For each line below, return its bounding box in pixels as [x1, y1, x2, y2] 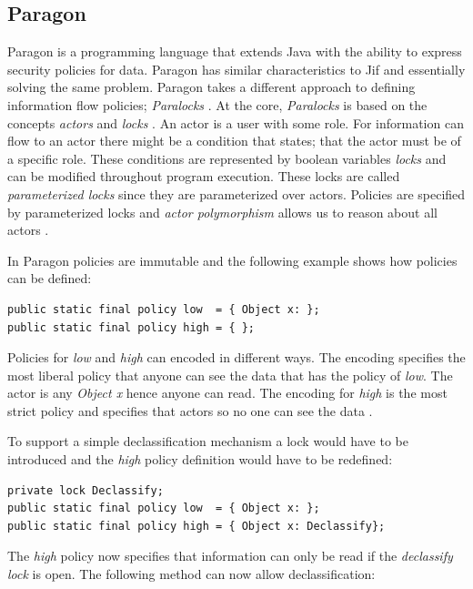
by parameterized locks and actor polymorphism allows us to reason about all [7, 202, 438, 221]
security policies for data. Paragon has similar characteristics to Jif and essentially [7, 59, 466, 78]
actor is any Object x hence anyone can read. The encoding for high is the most [7, 383, 448, 402]
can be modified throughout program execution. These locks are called [7, 167, 400, 186]
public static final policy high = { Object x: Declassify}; [7, 519, 386, 533]
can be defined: [7, 269, 92, 288]
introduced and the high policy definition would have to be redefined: [7, 450, 393, 469]
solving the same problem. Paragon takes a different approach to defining [7, 77, 416, 96]
